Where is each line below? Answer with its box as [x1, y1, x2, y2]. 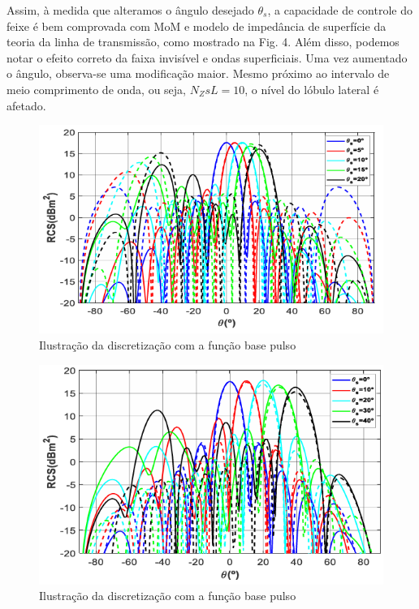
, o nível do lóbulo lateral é [244, 80, 379, 97]
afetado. [6, 96, 46, 114]
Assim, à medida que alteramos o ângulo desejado [6, 2, 254, 18]
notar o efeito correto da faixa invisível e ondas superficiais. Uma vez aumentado [6, 49, 408, 66]
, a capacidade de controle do [267, 2, 413, 18]
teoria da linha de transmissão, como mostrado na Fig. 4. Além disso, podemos [6, 33, 400, 50]
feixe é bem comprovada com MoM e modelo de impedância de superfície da [6, 17, 387, 34]
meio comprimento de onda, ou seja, [6, 80, 186, 97]
